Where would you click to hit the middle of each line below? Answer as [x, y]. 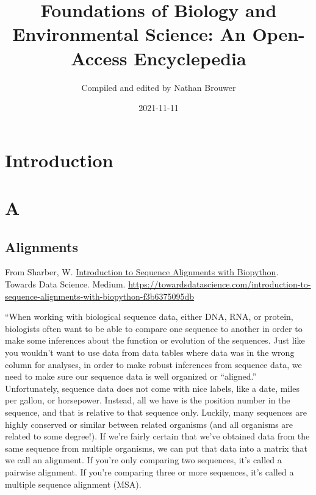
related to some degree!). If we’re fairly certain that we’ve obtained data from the [157, 436]
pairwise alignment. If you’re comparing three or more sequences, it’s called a [149, 472]
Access [99, 58]
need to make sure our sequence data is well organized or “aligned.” [131, 376]
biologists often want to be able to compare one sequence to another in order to [154, 328]
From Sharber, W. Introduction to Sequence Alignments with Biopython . [142, 272]
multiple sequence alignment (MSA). [73, 484]
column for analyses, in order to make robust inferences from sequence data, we [153, 364]
